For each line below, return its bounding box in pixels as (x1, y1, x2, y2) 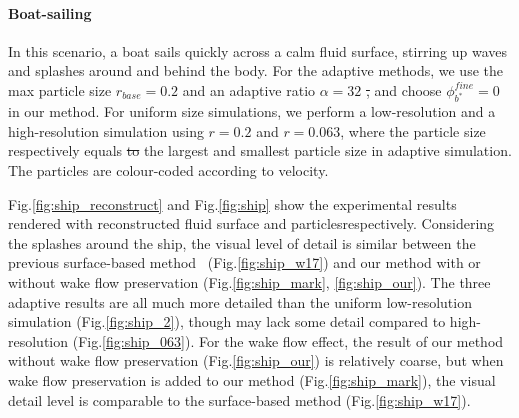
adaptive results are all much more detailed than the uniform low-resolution (8, 291, 472, 312)
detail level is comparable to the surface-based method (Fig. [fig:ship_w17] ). (8, 389, 471, 410)
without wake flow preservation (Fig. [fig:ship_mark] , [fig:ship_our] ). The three (8, 272, 491, 293)
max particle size (8, 79, 112, 100)
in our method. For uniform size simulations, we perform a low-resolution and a (8, 101, 496, 122)
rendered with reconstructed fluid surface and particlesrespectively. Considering (8, 213, 495, 234)
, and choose (366, 79, 442, 100)
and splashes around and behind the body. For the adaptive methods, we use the (8, 60, 503, 81)
